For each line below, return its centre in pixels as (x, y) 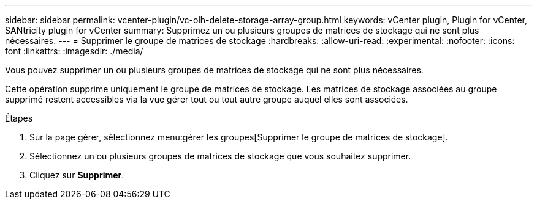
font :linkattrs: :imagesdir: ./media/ (74, 51)
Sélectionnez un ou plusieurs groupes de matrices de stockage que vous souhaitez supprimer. (220, 156)
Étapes (19, 118)
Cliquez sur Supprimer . (77, 175)
